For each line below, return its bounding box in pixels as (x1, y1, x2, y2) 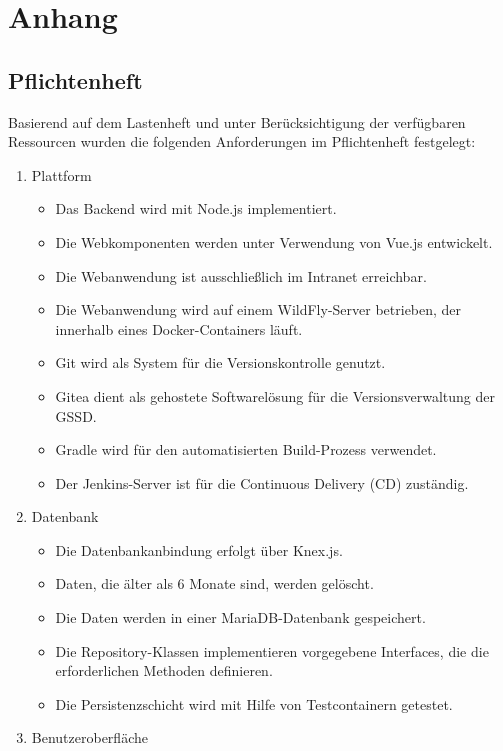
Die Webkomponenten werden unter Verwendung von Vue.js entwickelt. (55, 231, 493, 252)
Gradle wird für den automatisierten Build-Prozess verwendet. (55, 439, 437, 460)
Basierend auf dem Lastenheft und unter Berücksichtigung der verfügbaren (8, 111, 466, 132)
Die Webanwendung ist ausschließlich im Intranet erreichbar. (55, 265, 427, 286)
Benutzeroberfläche (31, 727, 148, 748)
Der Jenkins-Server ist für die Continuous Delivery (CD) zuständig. (55, 472, 469, 493)
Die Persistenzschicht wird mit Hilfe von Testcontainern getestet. (55, 693, 453, 714)
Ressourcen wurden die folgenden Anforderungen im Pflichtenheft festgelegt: (8, 131, 476, 152)
